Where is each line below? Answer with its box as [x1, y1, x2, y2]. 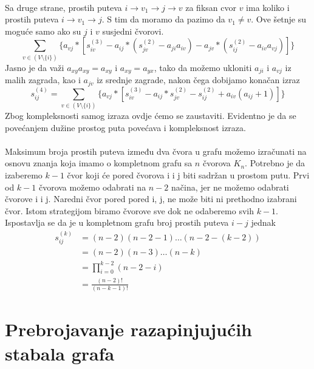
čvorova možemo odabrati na [38, 180, 146, 193]
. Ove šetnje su [251, 13, 307, 25]
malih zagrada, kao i [5, 73, 81, 86]
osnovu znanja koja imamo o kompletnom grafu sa [5, 157, 193, 169]
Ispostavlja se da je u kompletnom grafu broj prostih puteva [5, 216, 229, 229]
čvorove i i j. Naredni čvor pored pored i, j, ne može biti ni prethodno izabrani [5, 192, 297, 205]
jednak [251, 216, 276, 229]
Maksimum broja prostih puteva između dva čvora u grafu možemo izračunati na [5, 144, 307, 157]
